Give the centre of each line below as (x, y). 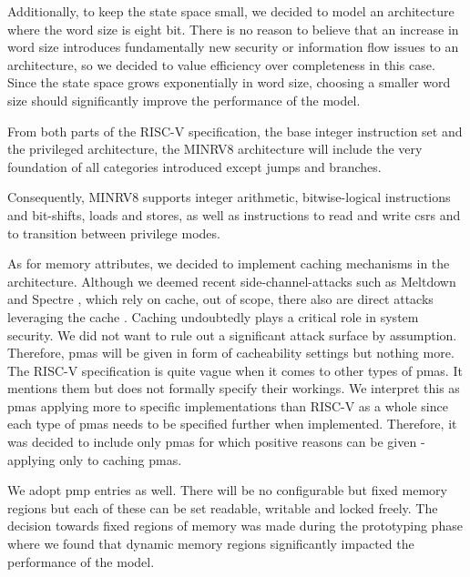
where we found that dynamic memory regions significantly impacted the (211, 544)
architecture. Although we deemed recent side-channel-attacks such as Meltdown (232, 281)
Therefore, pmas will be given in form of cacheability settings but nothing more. (231, 353)
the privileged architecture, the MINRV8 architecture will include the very (215, 149)
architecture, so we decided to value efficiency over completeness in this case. (221, 64)
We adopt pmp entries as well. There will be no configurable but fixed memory (227, 490)
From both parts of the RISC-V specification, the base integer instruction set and (235, 131)
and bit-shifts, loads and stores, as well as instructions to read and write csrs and (234, 214)
